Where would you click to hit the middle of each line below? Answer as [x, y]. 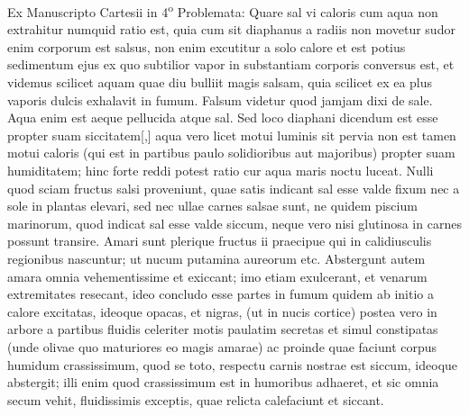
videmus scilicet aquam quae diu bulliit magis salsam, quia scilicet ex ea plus [220, 82]
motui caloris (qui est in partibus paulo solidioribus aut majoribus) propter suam [231, 153]
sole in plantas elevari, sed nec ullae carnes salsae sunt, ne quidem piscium [212, 206]
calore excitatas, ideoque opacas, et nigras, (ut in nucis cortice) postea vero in [222, 311]
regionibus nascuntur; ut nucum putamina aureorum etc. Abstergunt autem [216, 258]
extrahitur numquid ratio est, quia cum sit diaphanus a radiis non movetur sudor [231, 29]
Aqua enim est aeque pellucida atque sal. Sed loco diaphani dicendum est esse [223, 117]
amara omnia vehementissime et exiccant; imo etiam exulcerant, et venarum [217, 276]
